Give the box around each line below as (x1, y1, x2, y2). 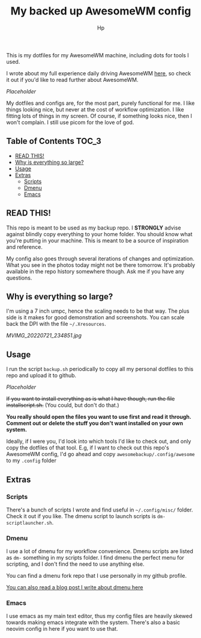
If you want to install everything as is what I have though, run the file (6, 395, 175, 402)
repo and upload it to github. (6, 372, 77, 379)
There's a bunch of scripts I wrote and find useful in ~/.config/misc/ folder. (6, 506, 193, 513)
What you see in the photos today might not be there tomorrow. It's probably (6, 261, 196, 269)
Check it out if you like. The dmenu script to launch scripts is (6, 512, 156, 519)
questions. (6, 274, 32, 281)
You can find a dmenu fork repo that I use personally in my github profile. (6, 572, 187, 580)
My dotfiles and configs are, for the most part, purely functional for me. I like (6, 99, 195, 107)
